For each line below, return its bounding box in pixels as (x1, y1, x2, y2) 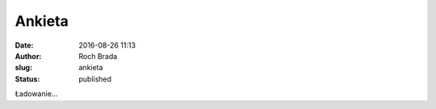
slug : (15, 63, 32, 73)
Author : (15, 51, 42, 61)
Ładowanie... (15, 89, 58, 99)
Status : (15, 73, 40, 84)
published (78, 73, 112, 84)
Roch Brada (78, 51, 118, 61)
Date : (15, 40, 34, 50)
